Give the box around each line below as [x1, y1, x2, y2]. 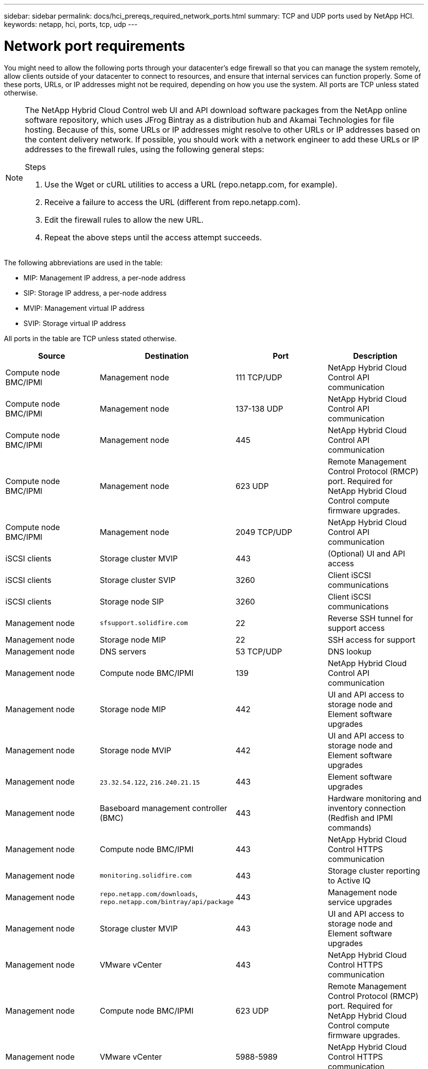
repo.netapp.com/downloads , [100, 888, 198, 898]
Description [353, 350, 398, 361]
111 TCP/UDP [235, 372, 282, 382]
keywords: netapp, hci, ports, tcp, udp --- [4, 20, 138, 28]
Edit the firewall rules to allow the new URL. [44, 214, 204, 225]
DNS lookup [327, 646, 372, 656]
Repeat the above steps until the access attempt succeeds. [44, 232, 262, 242]
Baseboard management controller [100, 803, 228, 813]
